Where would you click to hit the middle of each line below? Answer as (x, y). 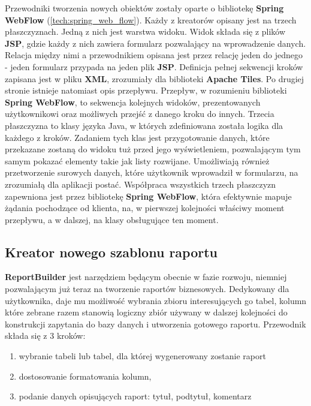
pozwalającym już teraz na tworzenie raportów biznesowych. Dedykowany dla (147, 289)
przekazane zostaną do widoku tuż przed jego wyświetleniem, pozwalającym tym (153, 149)
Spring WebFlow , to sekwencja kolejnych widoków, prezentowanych (133, 102)
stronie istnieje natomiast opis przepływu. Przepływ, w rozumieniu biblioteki (146, 90)
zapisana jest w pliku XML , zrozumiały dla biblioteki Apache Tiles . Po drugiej (155, 78)
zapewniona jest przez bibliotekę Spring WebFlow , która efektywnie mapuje (148, 196)
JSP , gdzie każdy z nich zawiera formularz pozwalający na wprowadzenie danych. (155, 43)
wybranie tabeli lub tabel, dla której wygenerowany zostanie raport (142, 356)
